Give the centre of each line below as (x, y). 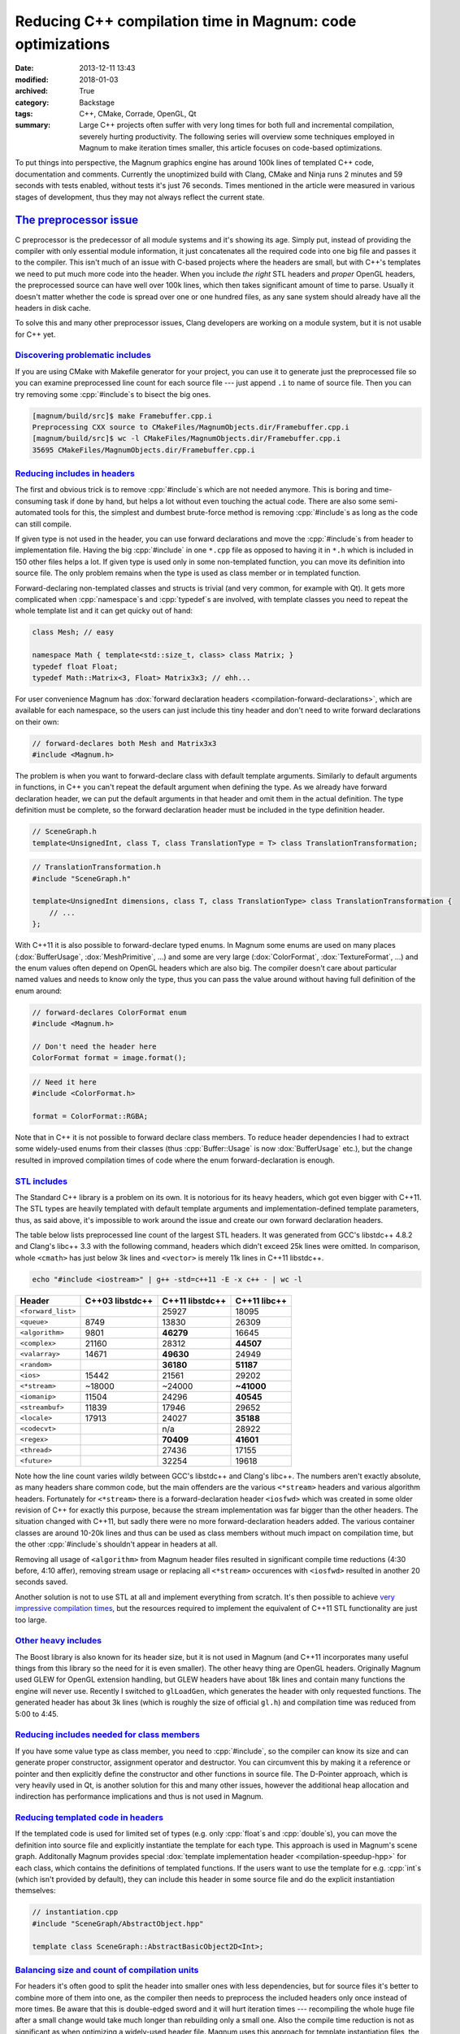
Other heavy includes (59, 1641)
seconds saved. (41, 1582)
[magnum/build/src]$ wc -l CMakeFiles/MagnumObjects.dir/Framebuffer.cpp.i (187, 439)
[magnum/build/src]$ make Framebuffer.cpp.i (122, 416)
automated (33, 513)
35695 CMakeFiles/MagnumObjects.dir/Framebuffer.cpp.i (143, 450)
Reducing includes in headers (75, 474)
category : (32, 103)
